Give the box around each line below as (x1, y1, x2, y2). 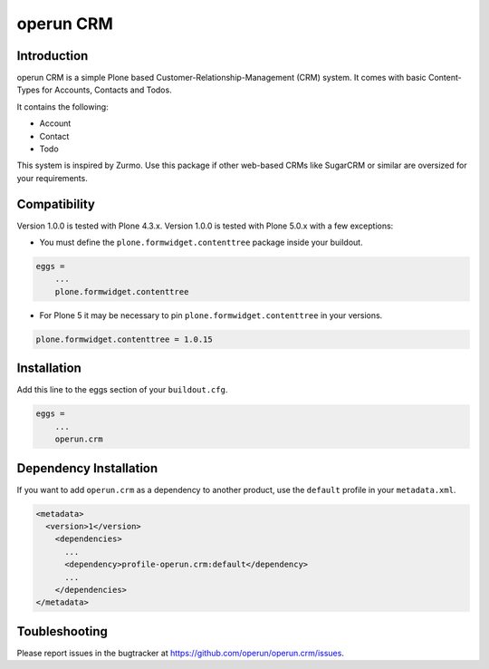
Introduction (16, 48, 89, 63)
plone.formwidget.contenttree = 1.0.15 (35, 334, 213, 344)
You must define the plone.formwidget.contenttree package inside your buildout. (39, 237, 363, 248)
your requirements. (16, 172, 88, 183)
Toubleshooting (16, 624, 109, 639)
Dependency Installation (16, 461, 158, 476)
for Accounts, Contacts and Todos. (42, 84, 172, 95)
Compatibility (16, 196, 95, 212)
